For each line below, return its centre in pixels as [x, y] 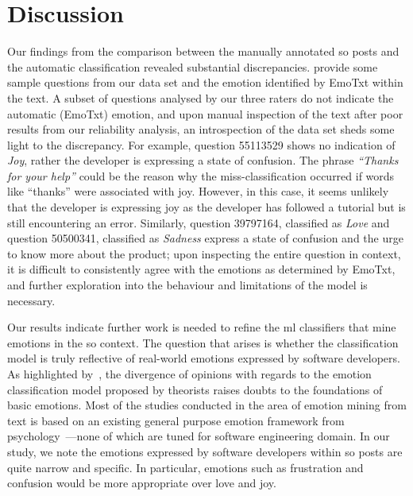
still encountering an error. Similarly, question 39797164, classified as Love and [199, 222]
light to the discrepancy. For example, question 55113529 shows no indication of [201, 144]
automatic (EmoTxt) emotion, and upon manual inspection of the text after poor [205, 113]
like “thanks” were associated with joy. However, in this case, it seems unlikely [198, 191]
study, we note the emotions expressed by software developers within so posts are [205, 451]
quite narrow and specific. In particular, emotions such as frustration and [185, 467]
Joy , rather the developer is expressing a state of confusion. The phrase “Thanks [203, 160]
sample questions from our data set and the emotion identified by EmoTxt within [205, 82]
